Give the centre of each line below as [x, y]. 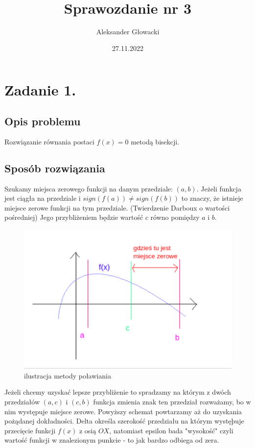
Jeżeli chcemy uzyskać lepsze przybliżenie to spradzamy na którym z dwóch [118, 392]
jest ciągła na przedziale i [43, 198]
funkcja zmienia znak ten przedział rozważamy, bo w [172, 401]
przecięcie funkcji [30, 430]
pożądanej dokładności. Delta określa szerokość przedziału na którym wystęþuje [124, 421]
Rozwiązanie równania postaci [49, 141]
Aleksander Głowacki [128, 32]
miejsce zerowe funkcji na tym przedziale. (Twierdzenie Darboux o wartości [117, 207]
